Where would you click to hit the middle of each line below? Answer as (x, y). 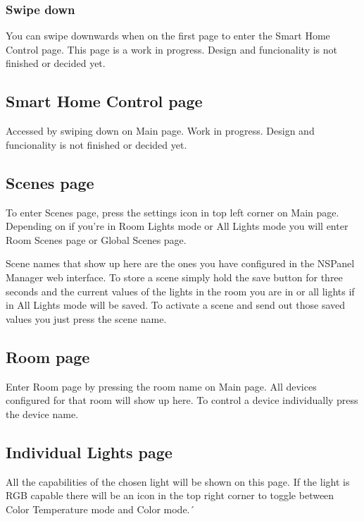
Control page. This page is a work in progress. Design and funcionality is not (171, 49)
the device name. (42, 413)
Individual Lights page (89, 452)
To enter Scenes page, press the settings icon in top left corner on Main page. (172, 212)
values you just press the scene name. (86, 318)
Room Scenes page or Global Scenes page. (96, 239)
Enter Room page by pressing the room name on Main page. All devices (161, 386)
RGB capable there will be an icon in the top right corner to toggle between (170, 495)
